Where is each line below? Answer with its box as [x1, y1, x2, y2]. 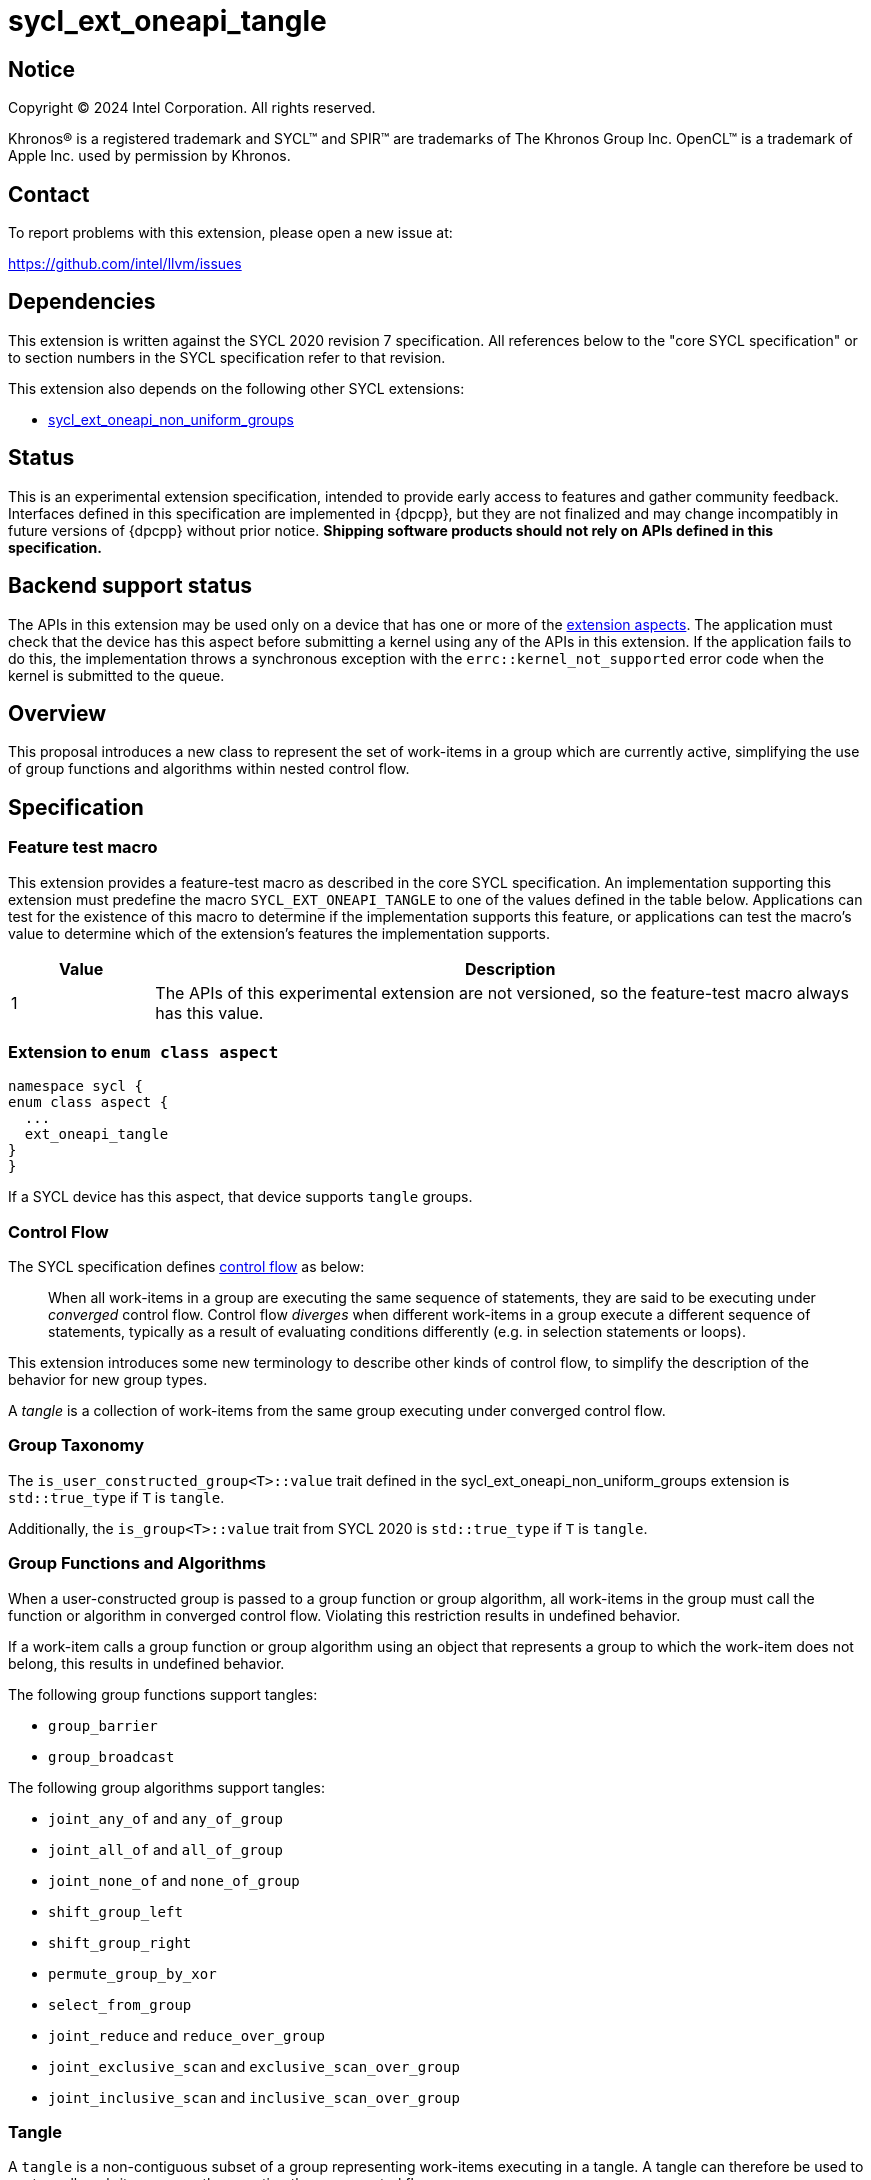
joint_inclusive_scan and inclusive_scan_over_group [48, 2088, 460, 2106]
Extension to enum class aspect [8, 1041, 279, 1062]
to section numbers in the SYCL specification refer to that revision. [8, 348, 446, 366]
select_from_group [48, 1996, 192, 2013]
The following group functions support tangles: [8, 1685, 318, 1703]
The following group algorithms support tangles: [8, 1778, 325, 1796]
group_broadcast [48, 1748, 175, 1765]
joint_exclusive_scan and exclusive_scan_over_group [48, 2057, 460, 2075]
